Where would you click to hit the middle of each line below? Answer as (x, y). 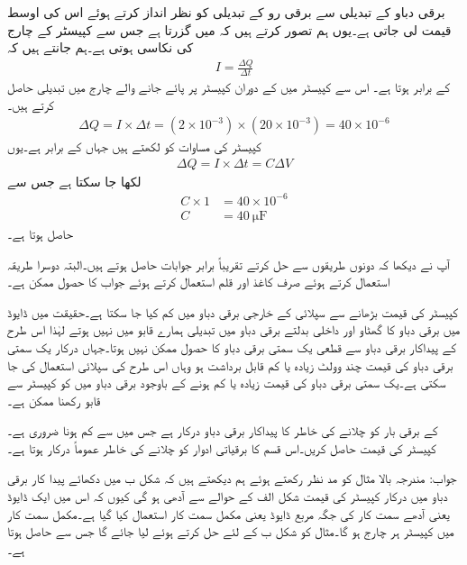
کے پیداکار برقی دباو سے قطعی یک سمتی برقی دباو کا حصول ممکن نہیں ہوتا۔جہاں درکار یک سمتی (232, 346)
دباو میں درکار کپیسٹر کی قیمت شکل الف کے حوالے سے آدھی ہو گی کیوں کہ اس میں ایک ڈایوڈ (228, 496)
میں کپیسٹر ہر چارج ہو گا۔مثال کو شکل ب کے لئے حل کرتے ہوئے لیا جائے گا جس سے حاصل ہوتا (231, 531)
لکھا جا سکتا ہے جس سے (74, 181)
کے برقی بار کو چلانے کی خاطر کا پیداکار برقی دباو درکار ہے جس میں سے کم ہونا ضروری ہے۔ (223, 430)
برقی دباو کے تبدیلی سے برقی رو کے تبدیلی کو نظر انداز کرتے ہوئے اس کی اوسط (226, 12)
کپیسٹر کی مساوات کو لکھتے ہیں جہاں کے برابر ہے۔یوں (134, 146)
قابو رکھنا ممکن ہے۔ (54, 400)
